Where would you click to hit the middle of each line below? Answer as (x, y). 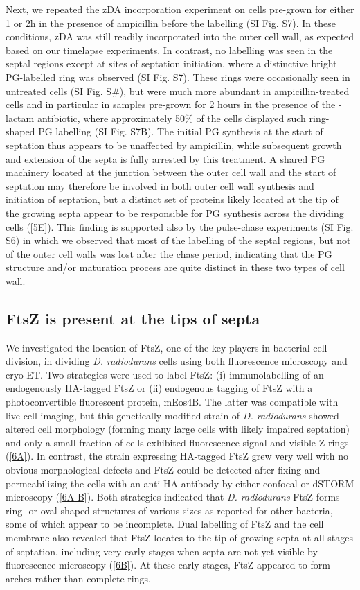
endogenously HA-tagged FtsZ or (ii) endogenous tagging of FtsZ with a (159, 388)
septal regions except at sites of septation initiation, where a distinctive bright (171, 63)
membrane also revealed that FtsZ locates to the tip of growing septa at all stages (179, 537)
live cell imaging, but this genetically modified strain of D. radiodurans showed (172, 415)
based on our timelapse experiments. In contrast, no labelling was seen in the (169, 50)
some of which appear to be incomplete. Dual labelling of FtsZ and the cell (165, 524)
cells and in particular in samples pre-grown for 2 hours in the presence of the (171, 104)
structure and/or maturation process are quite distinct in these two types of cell (175, 267)
